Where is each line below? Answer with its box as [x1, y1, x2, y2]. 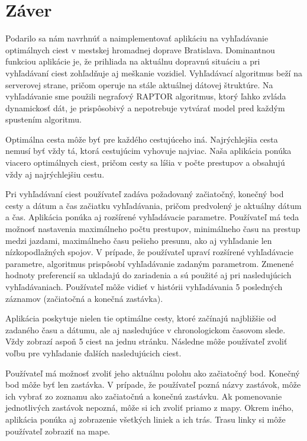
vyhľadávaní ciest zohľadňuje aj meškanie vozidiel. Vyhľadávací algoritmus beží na [5, 66, 302, 79]
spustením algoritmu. [5, 113, 82, 125]
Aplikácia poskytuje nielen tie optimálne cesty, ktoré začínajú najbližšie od [5, 312, 277, 324]
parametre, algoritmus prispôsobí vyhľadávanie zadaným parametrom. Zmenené [5, 257, 294, 269]
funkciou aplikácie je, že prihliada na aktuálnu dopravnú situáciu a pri [5, 55, 260, 67]
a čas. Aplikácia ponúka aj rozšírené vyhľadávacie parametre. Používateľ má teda [5, 211, 299, 223]
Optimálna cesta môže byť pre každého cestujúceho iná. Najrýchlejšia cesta [5, 133, 278, 145]
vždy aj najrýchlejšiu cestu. [5, 168, 105, 180]
